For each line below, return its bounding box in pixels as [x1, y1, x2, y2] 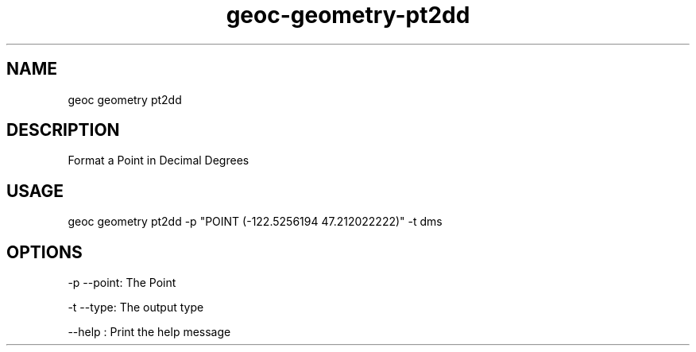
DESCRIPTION [6, 120, 120, 141]
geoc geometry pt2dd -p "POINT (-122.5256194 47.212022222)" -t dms [68, 215, 443, 229]
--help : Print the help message [68, 325, 231, 339]
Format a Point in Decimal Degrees [68, 153, 249, 168]
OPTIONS [6, 242, 83, 262]
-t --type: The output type [68, 300, 204, 315]
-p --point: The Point [68, 276, 176, 290]
